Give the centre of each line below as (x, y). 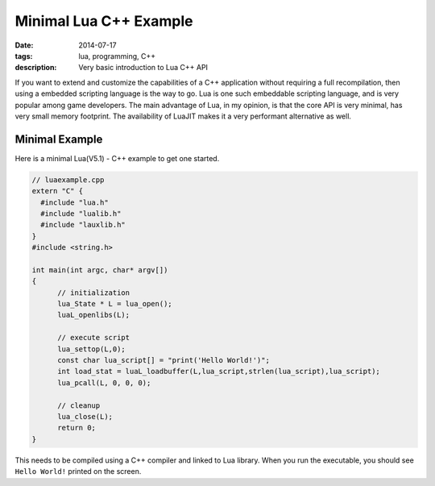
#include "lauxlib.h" (83, 225)
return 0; (77, 428)
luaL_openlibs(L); (94, 315)
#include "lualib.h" (81, 213)
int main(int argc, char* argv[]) (100, 270)
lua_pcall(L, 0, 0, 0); (104, 382)
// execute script (94, 338)
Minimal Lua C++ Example (104, 21)
